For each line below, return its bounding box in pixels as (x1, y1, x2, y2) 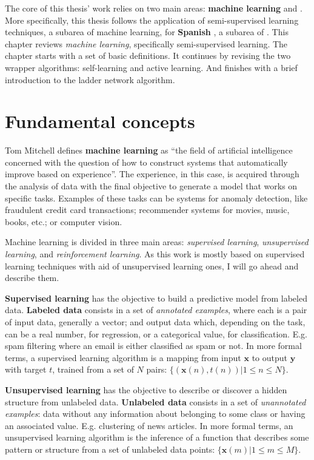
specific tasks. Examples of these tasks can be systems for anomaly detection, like (5, 191, 308, 204)
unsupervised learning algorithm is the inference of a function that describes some (5, 431, 309, 444)
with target (5, 363, 47, 376)
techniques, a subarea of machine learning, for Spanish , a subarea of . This (5, 25, 289, 38)
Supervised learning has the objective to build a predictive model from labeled (5, 291, 307, 304)
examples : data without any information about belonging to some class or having (5, 407, 306, 420)
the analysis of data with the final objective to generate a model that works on (5, 180, 298, 192)
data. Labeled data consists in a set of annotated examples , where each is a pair (5, 303, 307, 316)
